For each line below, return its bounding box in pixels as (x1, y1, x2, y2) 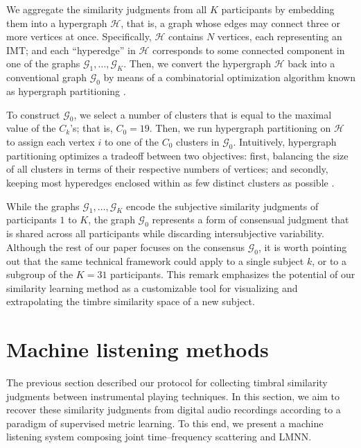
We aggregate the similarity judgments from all (6, 2, 207, 16)
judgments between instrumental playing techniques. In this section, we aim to (6, 388, 340, 403)
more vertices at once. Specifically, (6, 29, 152, 44)
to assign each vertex (6, 134, 95, 148)
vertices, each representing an (217, 29, 342, 44)
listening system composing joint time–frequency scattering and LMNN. (6, 429, 312, 444)
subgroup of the (6, 267, 73, 282)
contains (168, 29, 204, 44)
